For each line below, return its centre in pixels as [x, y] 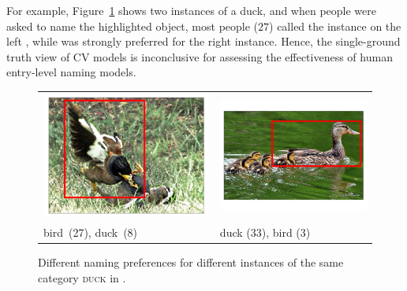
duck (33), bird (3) [265, 232]
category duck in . [82, 277]
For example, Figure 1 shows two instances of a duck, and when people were [192, 10]
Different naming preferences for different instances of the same [191, 262]
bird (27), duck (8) [91, 232]
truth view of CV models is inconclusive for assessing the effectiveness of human [200, 56]
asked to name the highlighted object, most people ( [133, 26]
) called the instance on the [335, 26]
